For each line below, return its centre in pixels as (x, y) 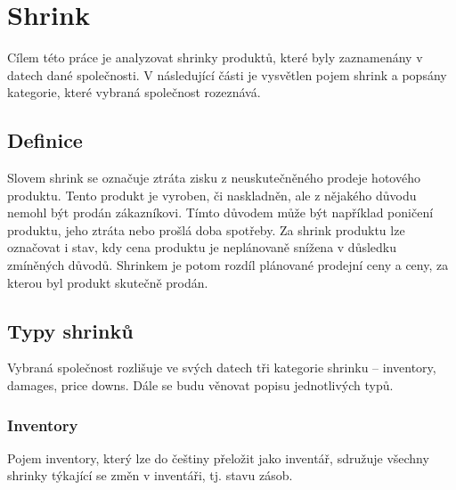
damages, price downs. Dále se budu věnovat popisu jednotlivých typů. (200, 385)
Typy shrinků (70, 330)
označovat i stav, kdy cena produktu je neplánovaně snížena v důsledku (202, 247)
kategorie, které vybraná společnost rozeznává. (134, 92)
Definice (45, 140)
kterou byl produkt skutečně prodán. (108, 282)
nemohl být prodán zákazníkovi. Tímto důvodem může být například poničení (220, 212)
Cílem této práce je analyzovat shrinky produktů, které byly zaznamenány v (215, 57)
